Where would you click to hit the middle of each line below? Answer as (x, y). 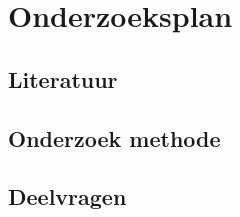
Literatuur (63, 78)
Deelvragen (67, 196)
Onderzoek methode (114, 137)
